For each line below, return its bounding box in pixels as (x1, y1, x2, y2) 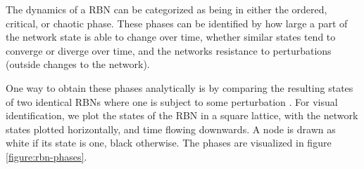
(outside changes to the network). (6, 57, 150, 72)
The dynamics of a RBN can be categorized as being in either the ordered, (6, 2, 327, 16)
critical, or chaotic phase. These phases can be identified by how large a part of (6, 15, 348, 30)
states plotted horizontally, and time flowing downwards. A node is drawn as (6, 121, 336, 136)
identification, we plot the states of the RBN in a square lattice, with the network (6, 108, 358, 123)
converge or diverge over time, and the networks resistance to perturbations (6, 43, 332, 58)
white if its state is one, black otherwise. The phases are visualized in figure (6, 135, 332, 150)
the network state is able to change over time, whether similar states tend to (6, 29, 336, 44)
